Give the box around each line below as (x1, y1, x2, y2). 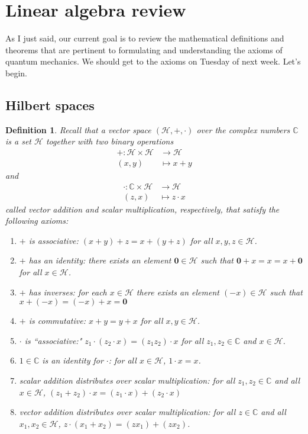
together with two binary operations (46, 135, 174, 147)
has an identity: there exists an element (28, 254, 171, 266)
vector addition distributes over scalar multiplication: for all (19, 406, 236, 418)
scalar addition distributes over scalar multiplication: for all (19, 374, 235, 386)
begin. (5, 66, 27, 79)
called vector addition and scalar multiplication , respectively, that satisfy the (5, 202, 280, 215)
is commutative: (28, 314, 86, 327)
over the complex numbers (196, 123, 290, 136)
